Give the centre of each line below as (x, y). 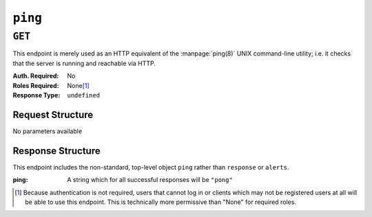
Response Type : (37, 95)
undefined (83, 95)
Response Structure (56, 151)
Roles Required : (36, 85)
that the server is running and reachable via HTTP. (84, 63)
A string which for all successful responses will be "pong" (150, 180)
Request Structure (53, 114)
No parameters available (48, 131)
